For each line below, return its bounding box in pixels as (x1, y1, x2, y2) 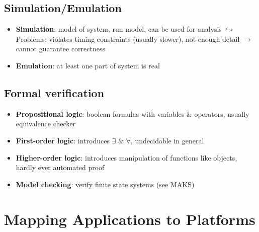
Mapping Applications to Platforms (4, 208, 255, 229)
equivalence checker (16, 118, 76, 129)
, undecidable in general (130, 135, 204, 145)
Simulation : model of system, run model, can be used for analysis (16, 24, 222, 34)
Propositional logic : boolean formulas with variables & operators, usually (16, 108, 249, 119)
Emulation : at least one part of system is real (16, 60, 160, 70)
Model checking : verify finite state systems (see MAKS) (16, 179, 195, 189)
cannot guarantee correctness (16, 43, 105, 54)
